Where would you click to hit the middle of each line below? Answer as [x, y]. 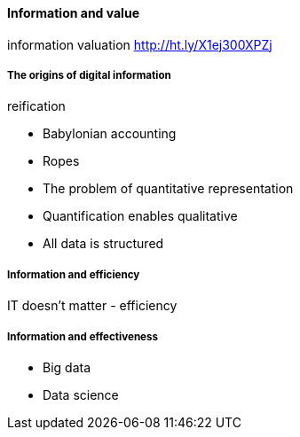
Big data [67, 367]
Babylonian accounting [110, 134]
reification [36, 106]
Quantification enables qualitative [140, 216]
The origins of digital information [89, 75]
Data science [81, 394]
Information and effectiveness [83, 336]
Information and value [73, 13]
